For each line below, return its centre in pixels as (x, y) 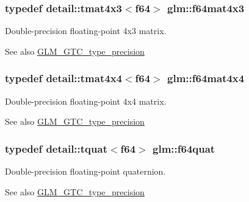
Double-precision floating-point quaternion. (85, 171)
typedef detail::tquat (56, 148)
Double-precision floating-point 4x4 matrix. (86, 101)
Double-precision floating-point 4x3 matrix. (86, 31)
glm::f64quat (184, 148)
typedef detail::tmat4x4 (63, 78)
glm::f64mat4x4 (206, 78)
